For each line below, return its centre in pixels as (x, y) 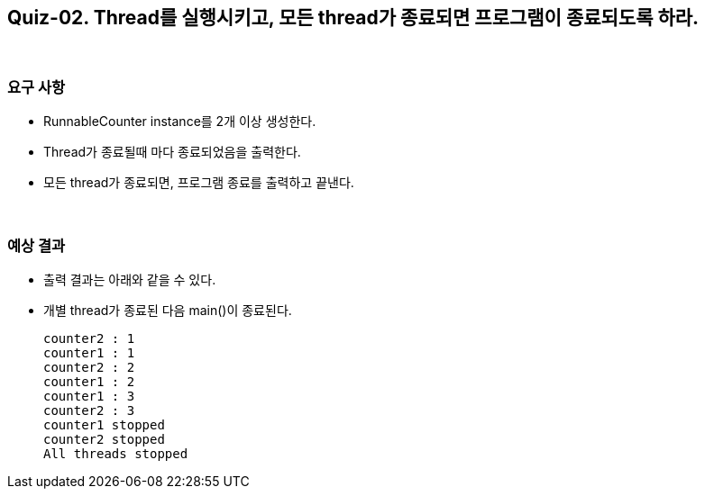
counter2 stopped (104, 439)
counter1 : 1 (89, 352)
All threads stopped (116, 453)
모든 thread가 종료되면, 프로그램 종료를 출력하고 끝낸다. (199, 183)
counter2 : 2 (89, 367)
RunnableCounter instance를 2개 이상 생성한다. (180, 122)
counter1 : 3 (89, 396)
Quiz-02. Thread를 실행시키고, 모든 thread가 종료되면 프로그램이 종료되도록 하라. (353, 18)
